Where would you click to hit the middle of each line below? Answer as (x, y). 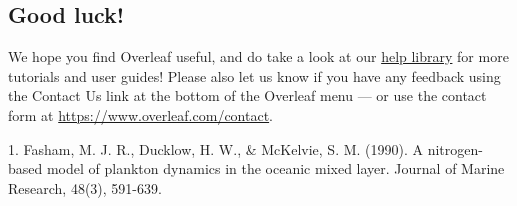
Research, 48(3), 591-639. (85, 187)
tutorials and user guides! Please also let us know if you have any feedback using (254, 75)
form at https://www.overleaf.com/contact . (141, 114)
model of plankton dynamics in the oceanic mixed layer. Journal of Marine (275, 168)
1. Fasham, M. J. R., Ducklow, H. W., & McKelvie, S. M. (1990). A (216, 148)
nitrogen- (455, 148)
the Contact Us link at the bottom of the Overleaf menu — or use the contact (247, 95)
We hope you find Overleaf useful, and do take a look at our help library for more (258, 56)
